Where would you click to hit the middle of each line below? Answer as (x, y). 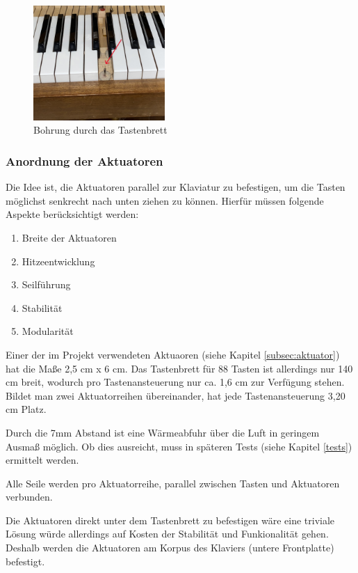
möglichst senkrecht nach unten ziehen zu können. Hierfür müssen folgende (165, 200)
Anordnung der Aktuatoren (84, 160)
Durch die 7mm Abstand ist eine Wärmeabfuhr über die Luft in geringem (163, 432)
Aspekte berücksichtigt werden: (72, 214)
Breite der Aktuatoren (69, 237)
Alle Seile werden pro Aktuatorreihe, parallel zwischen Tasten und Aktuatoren (173, 483)
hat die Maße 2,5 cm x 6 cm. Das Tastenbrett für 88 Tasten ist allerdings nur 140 (179, 368)
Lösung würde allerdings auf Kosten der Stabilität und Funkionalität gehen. (167, 534)
